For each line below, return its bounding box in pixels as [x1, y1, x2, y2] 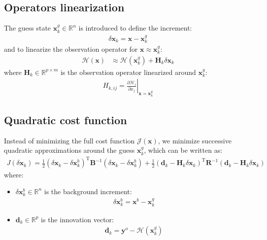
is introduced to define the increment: [78, 23, 192, 33]
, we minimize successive [158, 135, 232, 145]
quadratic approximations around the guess [4, 145, 135, 155]
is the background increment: [44, 186, 132, 196]
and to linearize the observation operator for [4, 44, 138, 54]
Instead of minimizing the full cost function [4, 135, 135, 145]
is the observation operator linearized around [60, 67, 196, 77]
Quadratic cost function [4, 112, 127, 127]
